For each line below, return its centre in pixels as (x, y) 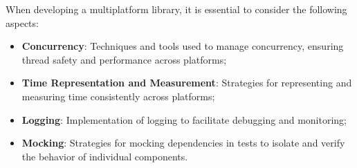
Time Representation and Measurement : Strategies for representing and (187, 83)
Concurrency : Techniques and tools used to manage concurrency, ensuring (183, 46)
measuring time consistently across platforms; (118, 96)
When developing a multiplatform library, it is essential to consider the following (176, 9)
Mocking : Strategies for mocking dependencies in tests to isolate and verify (183, 143)
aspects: (22, 22)
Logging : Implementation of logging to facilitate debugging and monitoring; (184, 119)
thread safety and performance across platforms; (124, 59)
